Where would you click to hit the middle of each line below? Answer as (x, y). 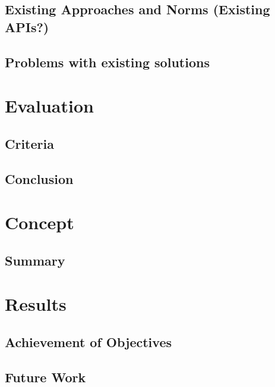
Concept (39, 222)
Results (36, 304)
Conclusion (39, 178)
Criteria (29, 143)
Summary (35, 260)
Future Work (45, 377)
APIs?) (27, 26)
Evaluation (49, 106)
